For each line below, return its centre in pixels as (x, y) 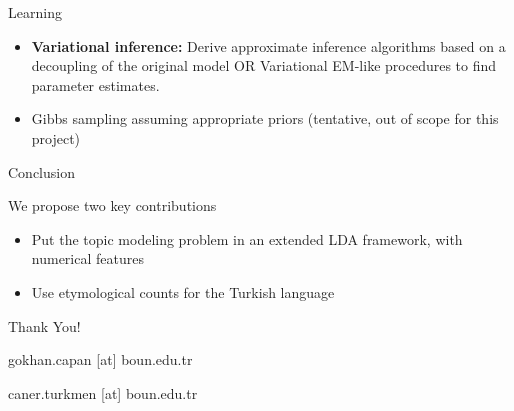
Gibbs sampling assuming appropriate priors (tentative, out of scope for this (265, 118)
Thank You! (44, 325)
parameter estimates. (95, 84)
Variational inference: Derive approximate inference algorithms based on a (268, 45)
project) (56, 137)
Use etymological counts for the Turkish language (183, 291)
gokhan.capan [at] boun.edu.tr (100, 359)
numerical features (87, 258)
